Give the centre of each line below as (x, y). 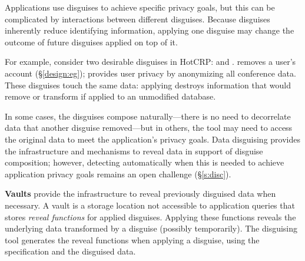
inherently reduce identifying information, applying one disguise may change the (150, 30)
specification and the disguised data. (70, 251)
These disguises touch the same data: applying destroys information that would (148, 85)
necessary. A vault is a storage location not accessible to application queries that (150, 205)
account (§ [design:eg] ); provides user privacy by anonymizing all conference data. (150, 73)
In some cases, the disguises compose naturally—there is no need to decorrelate (148, 116)
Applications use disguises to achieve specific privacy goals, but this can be (140, 7)
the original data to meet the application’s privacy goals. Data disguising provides (152, 139)
